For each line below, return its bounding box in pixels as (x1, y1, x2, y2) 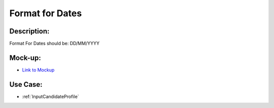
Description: (9, 27, 50, 35)
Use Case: (9, 80, 43, 89)
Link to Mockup (22, 66, 55, 73)
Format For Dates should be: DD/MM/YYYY (9, 41, 100, 47)
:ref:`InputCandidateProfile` (22, 93, 79, 99)
